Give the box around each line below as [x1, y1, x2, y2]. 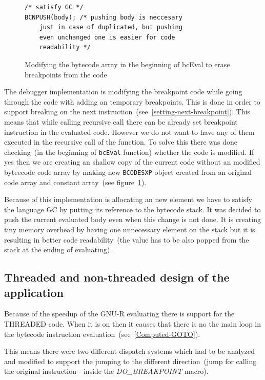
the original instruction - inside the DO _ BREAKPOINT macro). [4, 366, 209, 376]
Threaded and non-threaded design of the [4, 269, 230, 285]
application [4, 284, 64, 300]
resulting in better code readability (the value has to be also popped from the [4, 234, 249, 245]
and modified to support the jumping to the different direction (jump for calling [4, 355, 257, 366]
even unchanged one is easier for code [39, 33, 175, 41]
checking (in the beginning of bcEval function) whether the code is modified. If [4, 146, 254, 157]
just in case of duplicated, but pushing [39, 24, 182, 31]
